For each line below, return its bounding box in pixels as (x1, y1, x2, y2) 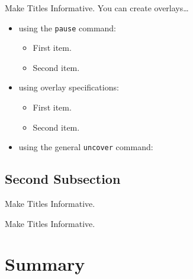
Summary (5, 252, 85, 276)
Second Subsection (5, 170, 121, 188)
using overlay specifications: (18, 81, 119, 93)
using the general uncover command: (18, 141, 153, 153)
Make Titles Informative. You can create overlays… (5, 2, 189, 14)
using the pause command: (18, 21, 117, 34)
